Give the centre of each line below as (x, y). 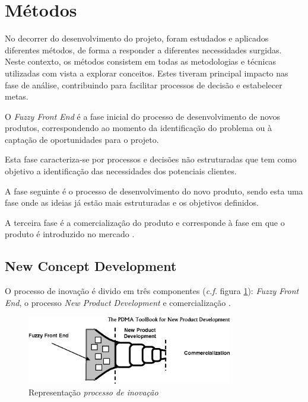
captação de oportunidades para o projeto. (82, 139)
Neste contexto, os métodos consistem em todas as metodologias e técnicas (141, 61)
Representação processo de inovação (93, 392)
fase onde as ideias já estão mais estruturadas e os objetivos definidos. (132, 202)
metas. (17, 96)
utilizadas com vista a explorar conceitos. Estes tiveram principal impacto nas (147, 73)
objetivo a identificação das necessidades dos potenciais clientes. (121, 171)
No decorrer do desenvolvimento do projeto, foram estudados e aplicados (137, 38)
